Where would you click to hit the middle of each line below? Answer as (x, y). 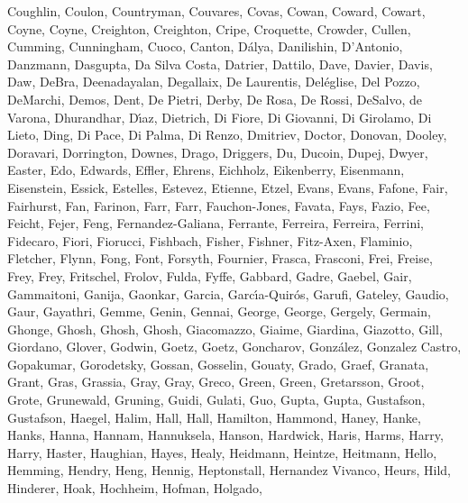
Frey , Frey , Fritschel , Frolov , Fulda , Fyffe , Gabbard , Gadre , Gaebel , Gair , (210, 275)
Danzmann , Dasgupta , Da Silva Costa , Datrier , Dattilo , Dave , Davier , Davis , (220, 64)
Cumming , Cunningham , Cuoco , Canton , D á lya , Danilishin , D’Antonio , (205, 46)
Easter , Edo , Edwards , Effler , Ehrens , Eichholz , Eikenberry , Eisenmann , (206, 170)
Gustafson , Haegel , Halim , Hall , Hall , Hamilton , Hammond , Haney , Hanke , (214, 417)
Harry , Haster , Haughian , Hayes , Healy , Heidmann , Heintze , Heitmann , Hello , (222, 452)
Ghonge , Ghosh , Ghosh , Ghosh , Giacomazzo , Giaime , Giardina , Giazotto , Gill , (225, 329)
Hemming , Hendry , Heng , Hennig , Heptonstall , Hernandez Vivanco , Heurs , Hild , (229, 470)
